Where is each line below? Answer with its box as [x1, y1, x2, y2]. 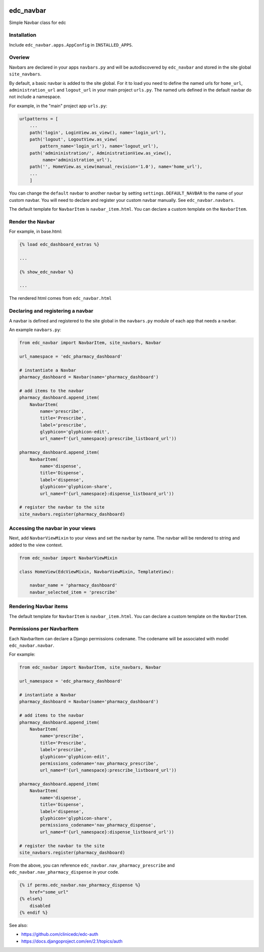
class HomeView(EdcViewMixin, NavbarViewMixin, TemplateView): [19, 569, 175, 574]
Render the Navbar [9, 218, 55, 225]
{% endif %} [19, 909, 48, 915]
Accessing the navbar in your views [9, 525, 96, 532]
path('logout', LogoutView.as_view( [29, 136, 117, 142]
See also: [9, 922, 28, 928]
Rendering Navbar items [9, 603, 68, 610]
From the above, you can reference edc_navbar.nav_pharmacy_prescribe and [9, 862, 175, 868]
